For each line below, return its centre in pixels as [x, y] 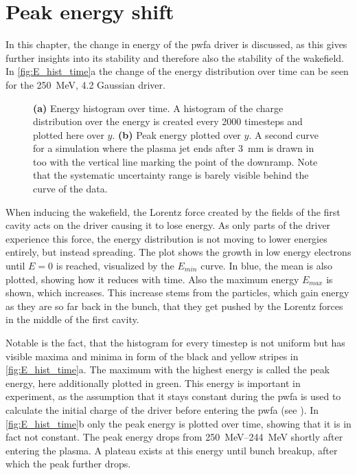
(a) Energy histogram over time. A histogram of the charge [158, 108]
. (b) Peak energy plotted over [176, 134]
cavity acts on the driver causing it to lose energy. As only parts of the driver [168, 225]
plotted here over [69, 134]
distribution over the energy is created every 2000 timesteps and [168, 121]
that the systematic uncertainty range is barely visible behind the [171, 175]
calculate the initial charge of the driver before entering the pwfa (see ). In [162, 409]
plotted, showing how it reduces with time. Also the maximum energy [152, 279]
